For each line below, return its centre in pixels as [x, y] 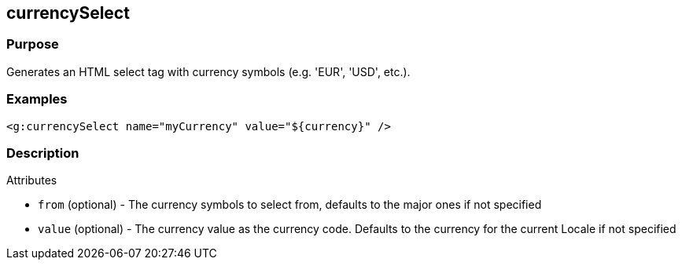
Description [43, 153]
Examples [37, 99]
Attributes [32, 180]
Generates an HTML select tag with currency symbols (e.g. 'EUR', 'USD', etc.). [208, 71]
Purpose [33, 44]
